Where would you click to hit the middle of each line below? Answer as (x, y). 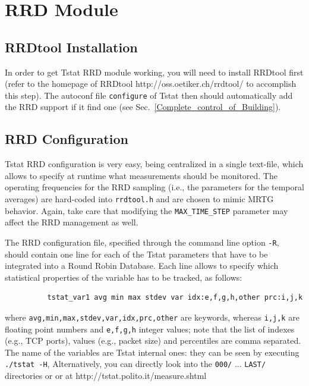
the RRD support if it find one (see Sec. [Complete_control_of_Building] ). (143, 107)
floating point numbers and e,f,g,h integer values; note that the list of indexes (150, 329)
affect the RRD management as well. (72, 222)
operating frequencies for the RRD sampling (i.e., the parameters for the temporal (154, 187)
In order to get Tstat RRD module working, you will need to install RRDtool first (154, 72)
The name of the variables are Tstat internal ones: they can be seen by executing (152, 352)
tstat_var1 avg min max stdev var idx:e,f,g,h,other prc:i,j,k (175, 298)
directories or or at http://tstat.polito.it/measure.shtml (106, 376)
